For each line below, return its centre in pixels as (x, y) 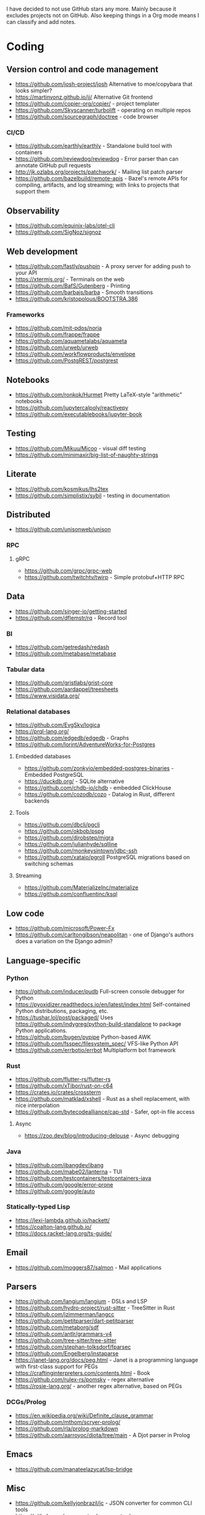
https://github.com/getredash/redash (62, 647)
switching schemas (49, 864)
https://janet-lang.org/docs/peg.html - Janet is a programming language (106, 1360)
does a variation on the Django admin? (64, 941)
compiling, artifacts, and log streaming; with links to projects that (97, 185)
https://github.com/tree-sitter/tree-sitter (66, 1341)
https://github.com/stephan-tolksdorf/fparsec (73, 1347)
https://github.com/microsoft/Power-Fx (65, 928)
